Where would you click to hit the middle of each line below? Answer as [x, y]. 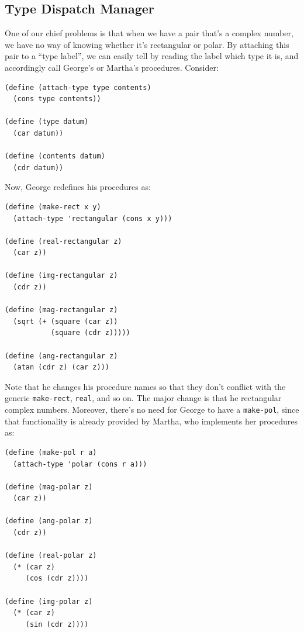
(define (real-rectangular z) [63, 241]
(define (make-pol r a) [51, 452]
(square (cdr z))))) [90, 333]
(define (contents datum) [55, 156]
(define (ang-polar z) [49, 521]
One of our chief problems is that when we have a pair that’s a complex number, [149, 33]
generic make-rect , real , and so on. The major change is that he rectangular [143, 398]
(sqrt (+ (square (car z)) [65, 321]
